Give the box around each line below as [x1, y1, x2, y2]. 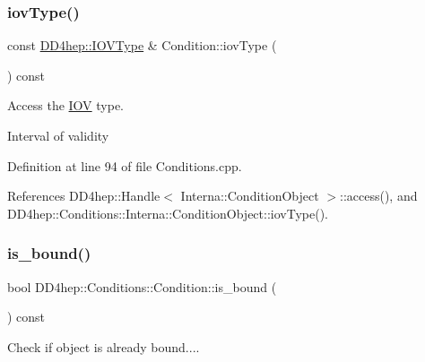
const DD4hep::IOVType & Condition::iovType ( [7, 36, 277, 55]
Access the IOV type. [7, 96, 125, 115]
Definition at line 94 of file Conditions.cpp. [7, 156, 242, 175]
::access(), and [340, 186, 418, 205]
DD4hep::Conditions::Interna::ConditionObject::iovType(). [7, 203, 328, 222]
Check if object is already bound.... [7, 337, 200, 356]
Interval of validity [7, 126, 109, 144]
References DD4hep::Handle [7, 186, 160, 205]
